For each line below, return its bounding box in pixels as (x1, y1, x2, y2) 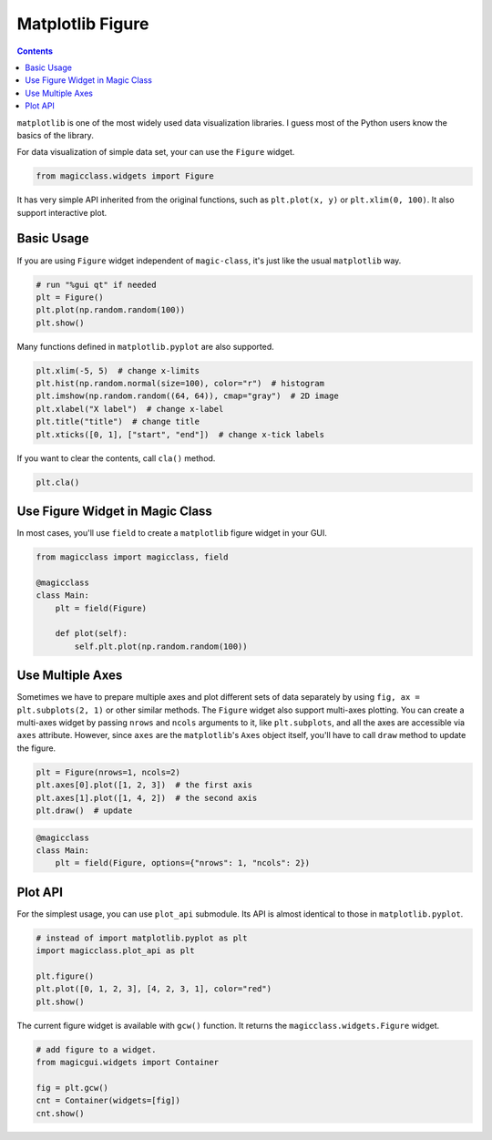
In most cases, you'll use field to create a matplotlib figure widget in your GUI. (16, 528, 328, 539)
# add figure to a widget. (36, 1044, 157, 1054)
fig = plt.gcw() (36, 1083, 109, 1093)
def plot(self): (55, 629, 128, 639)
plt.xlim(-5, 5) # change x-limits (36, 365, 200, 375)
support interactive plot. (16, 207, 108, 218)
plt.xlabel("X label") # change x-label (36, 404, 224, 414)
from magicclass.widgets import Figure (36, 171, 214, 181)
